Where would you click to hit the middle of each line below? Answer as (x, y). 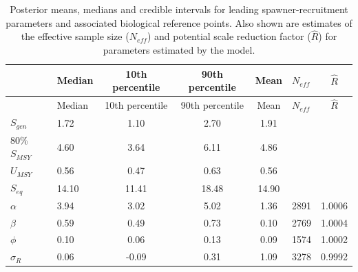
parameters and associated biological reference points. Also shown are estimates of (179, 22)
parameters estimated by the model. (179, 50)
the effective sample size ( (75, 36)
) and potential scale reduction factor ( (229, 36)
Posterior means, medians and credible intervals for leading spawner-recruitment (179, 9)
